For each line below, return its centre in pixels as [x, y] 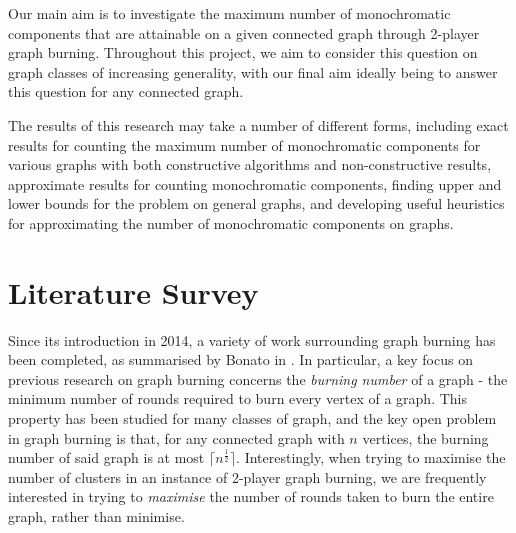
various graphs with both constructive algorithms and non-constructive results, [250, 164]
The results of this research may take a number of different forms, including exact [258, 124]
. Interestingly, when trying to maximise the [371, 457]
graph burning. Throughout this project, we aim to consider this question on [243, 52]
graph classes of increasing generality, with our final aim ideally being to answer [253, 71]
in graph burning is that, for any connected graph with [176, 437]
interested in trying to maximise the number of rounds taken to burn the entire [251, 496]
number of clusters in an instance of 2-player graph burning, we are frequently [247, 476]
